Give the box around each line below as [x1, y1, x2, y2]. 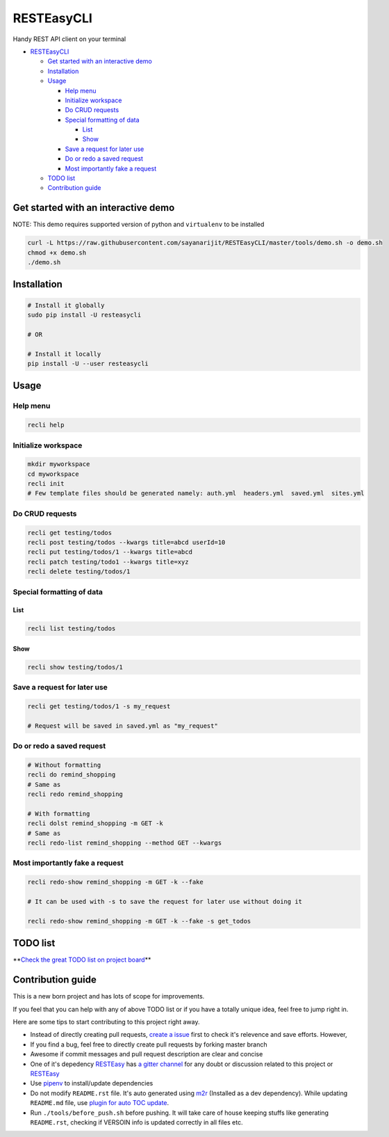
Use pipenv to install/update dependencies [30, 1079, 154, 1088]
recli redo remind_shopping [27, 790, 123, 798]
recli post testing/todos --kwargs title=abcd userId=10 [27, 539, 226, 546]
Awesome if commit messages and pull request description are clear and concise [30, 1050, 263, 1058]
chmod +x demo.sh [27, 248, 87, 257]
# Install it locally [27, 350, 101, 358]
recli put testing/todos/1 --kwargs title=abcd [27, 548, 192, 556]
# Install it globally [27, 301, 105, 309]
